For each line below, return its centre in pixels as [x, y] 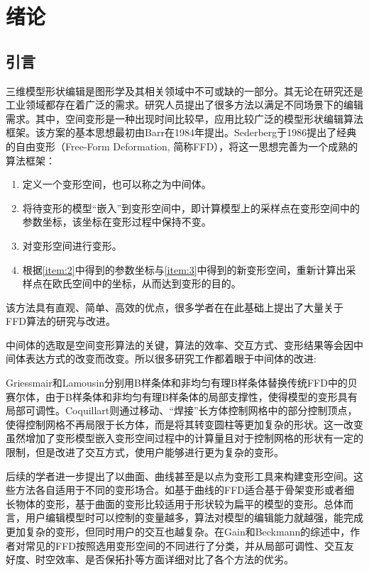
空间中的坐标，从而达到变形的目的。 [156, 283]
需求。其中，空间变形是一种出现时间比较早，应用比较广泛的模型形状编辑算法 [184, 118]
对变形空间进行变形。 [72, 245]
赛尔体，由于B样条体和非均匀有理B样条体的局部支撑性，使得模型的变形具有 [182, 396]
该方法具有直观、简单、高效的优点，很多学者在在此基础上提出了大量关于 [175, 307]
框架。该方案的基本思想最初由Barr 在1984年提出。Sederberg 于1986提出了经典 [181, 132]
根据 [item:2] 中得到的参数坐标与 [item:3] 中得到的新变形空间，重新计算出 [184, 269]
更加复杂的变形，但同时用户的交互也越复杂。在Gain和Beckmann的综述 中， [178, 532]
